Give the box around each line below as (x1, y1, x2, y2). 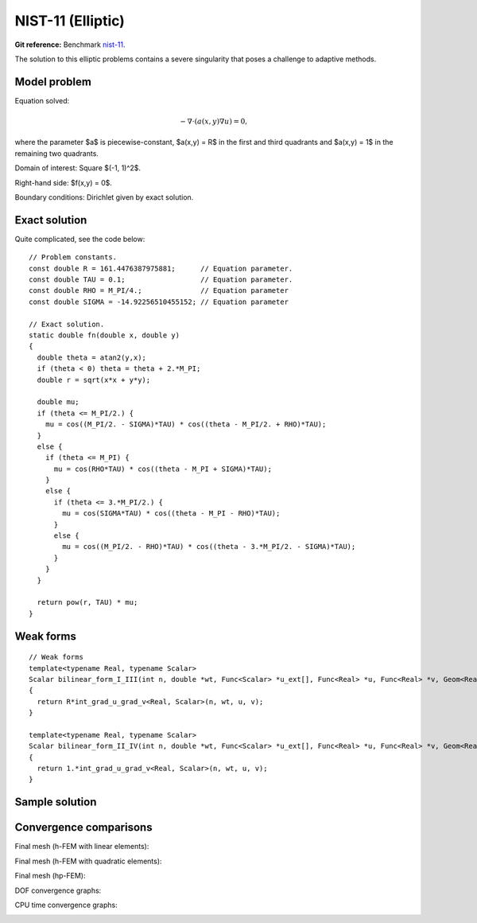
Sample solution (14, 796, 97, 809)
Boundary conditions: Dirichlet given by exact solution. (14, 192, 194, 202)
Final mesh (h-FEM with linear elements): (14, 842, 149, 851)
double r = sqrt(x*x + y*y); (37, 375, 151, 384)
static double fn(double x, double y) (29, 331, 180, 340)
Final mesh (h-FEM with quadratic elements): (14, 856, 162, 866)
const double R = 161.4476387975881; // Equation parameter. (29, 263, 293, 273)
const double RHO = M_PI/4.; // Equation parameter (29, 286, 289, 295)
